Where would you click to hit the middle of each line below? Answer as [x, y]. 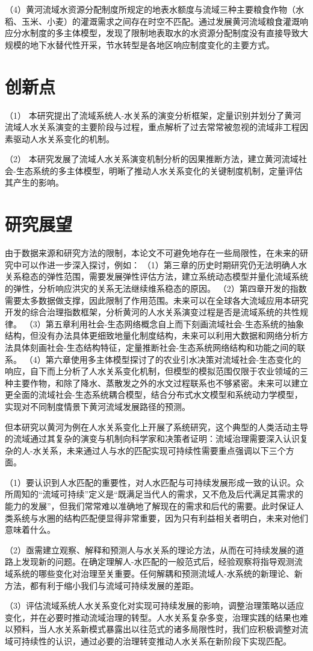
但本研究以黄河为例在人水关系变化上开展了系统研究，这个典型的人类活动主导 [156, 426]
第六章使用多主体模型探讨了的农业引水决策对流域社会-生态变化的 [173, 359]
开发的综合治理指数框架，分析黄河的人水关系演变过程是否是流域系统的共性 [152, 312]
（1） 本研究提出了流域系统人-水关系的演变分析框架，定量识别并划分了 [145, 115]
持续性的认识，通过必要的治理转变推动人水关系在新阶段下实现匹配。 [156, 641]
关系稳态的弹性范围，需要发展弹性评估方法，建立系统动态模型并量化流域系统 [156, 276]
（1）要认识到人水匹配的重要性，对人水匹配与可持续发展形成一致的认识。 [150, 482]
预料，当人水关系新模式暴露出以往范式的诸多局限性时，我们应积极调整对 [156, 629]
